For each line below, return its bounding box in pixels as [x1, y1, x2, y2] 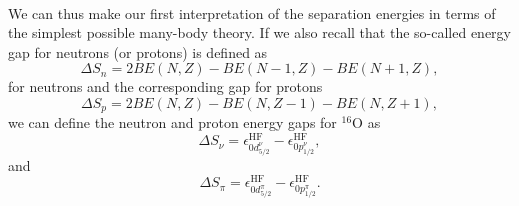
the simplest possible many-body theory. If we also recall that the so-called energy [8, 22, 511, 43]
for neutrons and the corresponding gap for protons [8, 76, 323, 97]
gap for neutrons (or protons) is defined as [8, 41, 268, 62]
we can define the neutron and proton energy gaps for [8, 112, 337, 133]
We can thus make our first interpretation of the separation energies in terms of [8, 2, 496, 23]
